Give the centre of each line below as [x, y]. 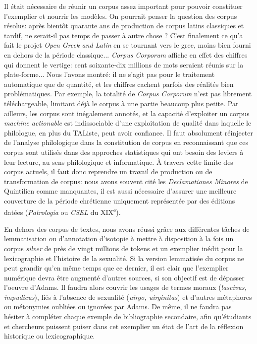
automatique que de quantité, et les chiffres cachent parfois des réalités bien [119, 84]
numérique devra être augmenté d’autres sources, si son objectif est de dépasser [124, 277]
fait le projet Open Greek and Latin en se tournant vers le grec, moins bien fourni [128, 45]
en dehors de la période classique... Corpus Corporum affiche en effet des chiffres [126, 54]
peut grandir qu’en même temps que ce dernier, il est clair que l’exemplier [116, 268]
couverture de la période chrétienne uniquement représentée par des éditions [120, 200]
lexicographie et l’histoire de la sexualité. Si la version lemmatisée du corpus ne [124, 258]
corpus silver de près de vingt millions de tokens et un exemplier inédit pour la [124, 248]
